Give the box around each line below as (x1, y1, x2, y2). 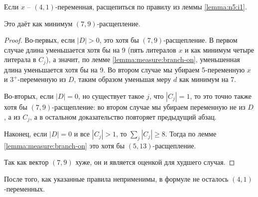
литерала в (4, 54, 36, 65)
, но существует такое (78, 91, 144, 101)
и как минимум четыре (185, 44, 254, 55)
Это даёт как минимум (4, 18, 73, 28)
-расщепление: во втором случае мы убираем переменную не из (52, 102, 246, 112)
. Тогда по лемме (165, 129, 217, 139)
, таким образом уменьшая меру (74, 74, 171, 84)
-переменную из (17, 74, 66, 84)
